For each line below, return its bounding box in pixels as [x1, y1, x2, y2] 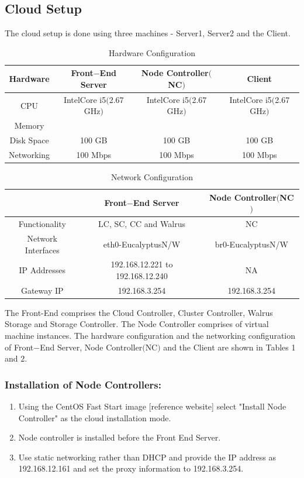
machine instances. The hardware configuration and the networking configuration [5, 329, 295, 342]
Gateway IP [20, 284, 64, 296]
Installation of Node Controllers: [5, 377, 161, 391]
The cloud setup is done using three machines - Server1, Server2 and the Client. [5, 27, 291, 39]
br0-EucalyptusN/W [215, 238, 288, 250]
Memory [14, 119, 44, 132]
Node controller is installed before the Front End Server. [18, 431, 221, 443]
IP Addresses [19, 264, 65, 276]
